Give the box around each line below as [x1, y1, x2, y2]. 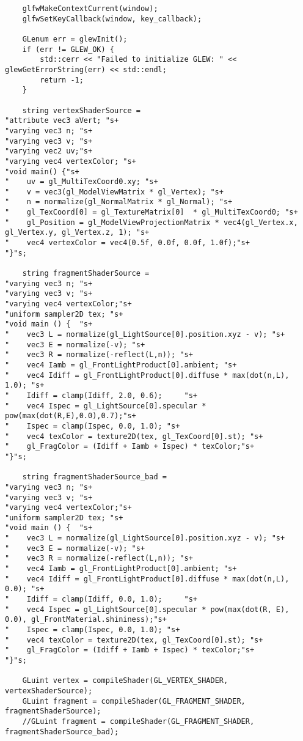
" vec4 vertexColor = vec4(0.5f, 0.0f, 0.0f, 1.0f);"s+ [5, 238, 250, 248]
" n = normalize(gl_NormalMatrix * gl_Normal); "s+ [5, 197, 233, 207]
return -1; [40, 75, 84, 84]
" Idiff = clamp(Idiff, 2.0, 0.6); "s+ [5, 391, 197, 400]
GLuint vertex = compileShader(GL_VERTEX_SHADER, [22, 676, 228, 685]
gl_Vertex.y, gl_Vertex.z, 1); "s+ [5, 228, 150, 237]
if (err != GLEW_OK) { [22, 45, 114, 54]
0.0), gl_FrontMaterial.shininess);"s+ [5, 615, 167, 624]
